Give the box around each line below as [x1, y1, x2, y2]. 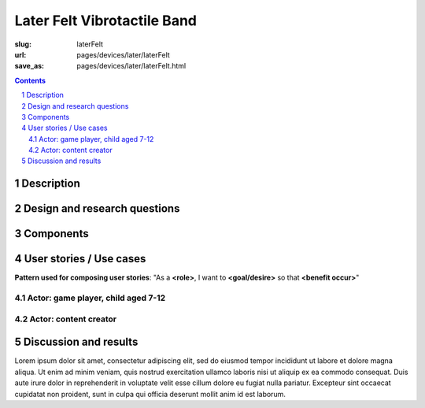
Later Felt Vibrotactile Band [14, 12, 197, 29]
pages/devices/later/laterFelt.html [76, 61, 187, 71]
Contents [14, 76, 46, 85]
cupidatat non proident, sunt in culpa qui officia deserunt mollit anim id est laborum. [14, 389, 286, 399]
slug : [14, 39, 31, 49]
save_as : [14, 61, 45, 71]
